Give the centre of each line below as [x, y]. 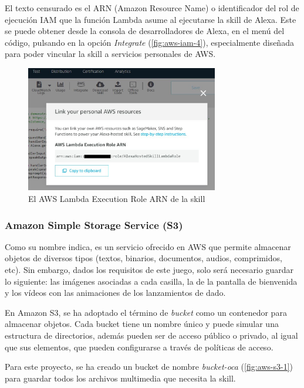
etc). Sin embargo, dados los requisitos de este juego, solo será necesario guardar [149, 269]
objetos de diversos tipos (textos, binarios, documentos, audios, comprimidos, [143, 258]
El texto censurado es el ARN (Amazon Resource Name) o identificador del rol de [152, 8]
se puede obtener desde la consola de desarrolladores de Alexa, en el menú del [145, 31]
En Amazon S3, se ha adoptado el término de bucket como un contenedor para [146, 312]
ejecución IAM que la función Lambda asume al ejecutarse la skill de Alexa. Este [151, 19]
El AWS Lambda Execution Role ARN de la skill [117, 198]
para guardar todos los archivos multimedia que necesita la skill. [120, 378]
